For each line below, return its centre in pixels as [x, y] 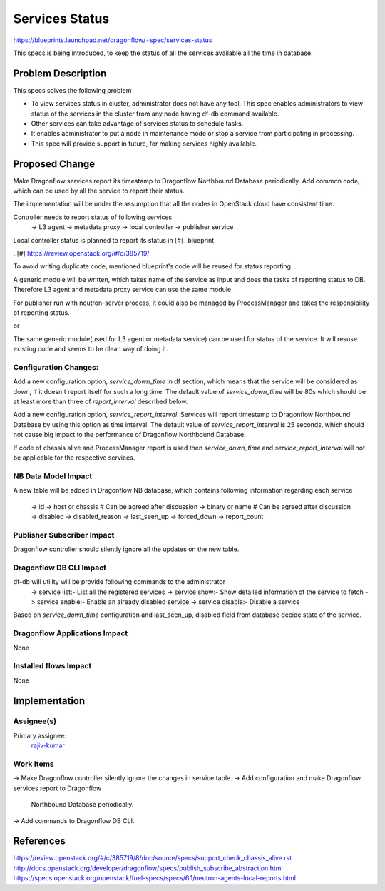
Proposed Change [54, 164]
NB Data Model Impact [53, 476]
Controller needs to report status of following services [93, 217]
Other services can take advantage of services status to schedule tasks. [137, 124]
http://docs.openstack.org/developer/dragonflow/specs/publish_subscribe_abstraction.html [148, 868]
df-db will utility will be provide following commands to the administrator [119, 582]
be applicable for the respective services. [74, 458]
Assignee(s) [35, 721]
